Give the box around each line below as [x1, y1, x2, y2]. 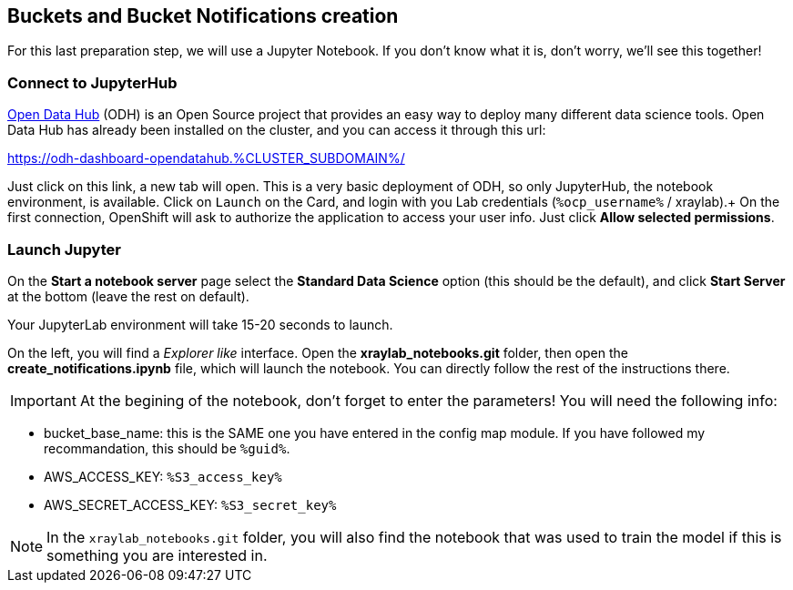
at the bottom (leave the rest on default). [7, 288, 249, 304]
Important [10, 391, 76, 410]
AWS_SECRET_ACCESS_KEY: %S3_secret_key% [44, 496, 337, 513]
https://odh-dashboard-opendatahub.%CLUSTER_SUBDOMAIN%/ [7, 150, 405, 167]
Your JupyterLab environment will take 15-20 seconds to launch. [7, 316, 393, 332]
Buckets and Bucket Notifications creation [7, 5, 399, 27]
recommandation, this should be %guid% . [44, 440, 290, 456]
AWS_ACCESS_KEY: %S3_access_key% [44, 468, 282, 484]
